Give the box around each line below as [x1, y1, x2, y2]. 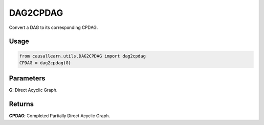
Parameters [9, 74, 45, 83]
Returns [9, 100, 34, 108]
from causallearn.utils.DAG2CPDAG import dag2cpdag [19, 53, 146, 59]
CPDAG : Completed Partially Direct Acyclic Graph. [9, 113, 110, 119]
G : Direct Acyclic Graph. [9, 87, 58, 93]
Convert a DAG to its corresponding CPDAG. [9, 25, 98, 30]
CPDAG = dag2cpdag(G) [19, 60, 71, 66]
